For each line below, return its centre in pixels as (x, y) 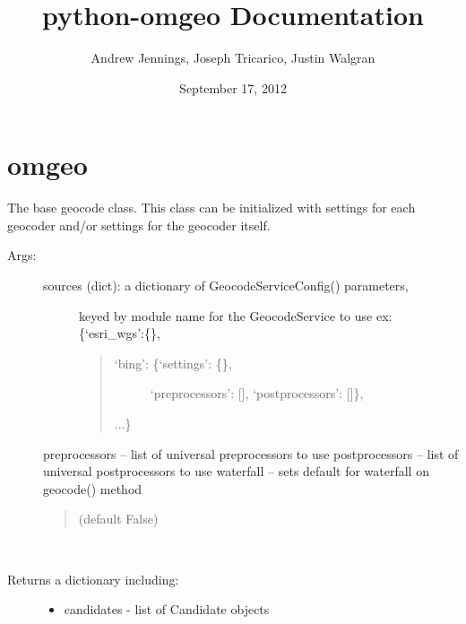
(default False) (118, 519)
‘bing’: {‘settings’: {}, (173, 363)
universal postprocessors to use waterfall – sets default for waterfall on (236, 471)
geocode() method (93, 488)
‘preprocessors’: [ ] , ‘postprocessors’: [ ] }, (257, 393)
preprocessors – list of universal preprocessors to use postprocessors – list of (251, 453)
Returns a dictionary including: (93, 579)
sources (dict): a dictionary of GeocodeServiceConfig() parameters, (226, 286)
